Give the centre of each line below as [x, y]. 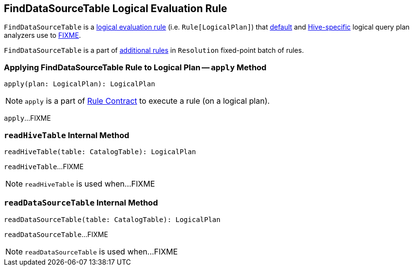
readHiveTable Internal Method [67, 135]
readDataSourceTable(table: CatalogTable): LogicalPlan [112, 219]
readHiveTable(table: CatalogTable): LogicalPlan [100, 151]
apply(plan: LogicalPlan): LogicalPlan [79, 84]
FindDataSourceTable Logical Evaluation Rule [116, 8]
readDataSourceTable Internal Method [81, 203]
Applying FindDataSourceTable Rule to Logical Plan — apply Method [135, 67]
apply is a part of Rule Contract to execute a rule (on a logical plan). [147, 101]
